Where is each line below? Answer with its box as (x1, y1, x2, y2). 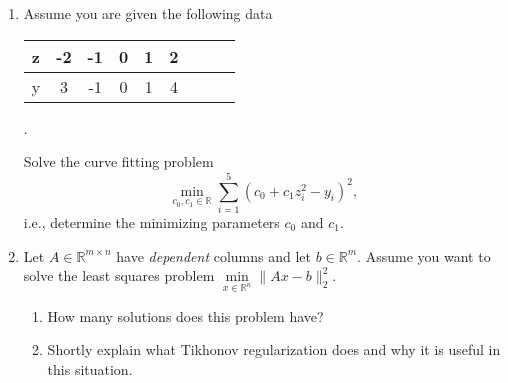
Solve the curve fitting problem (23, 151, 214, 172)
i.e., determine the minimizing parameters (23, 211, 280, 232)
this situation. (47, 359, 133, 380)
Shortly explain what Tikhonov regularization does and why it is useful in (47, 339, 501, 360)
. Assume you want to (357, 245, 491, 266)
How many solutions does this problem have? (47, 305, 324, 326)
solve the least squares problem (23, 265, 215, 286)
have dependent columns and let (116, 245, 311, 266)
